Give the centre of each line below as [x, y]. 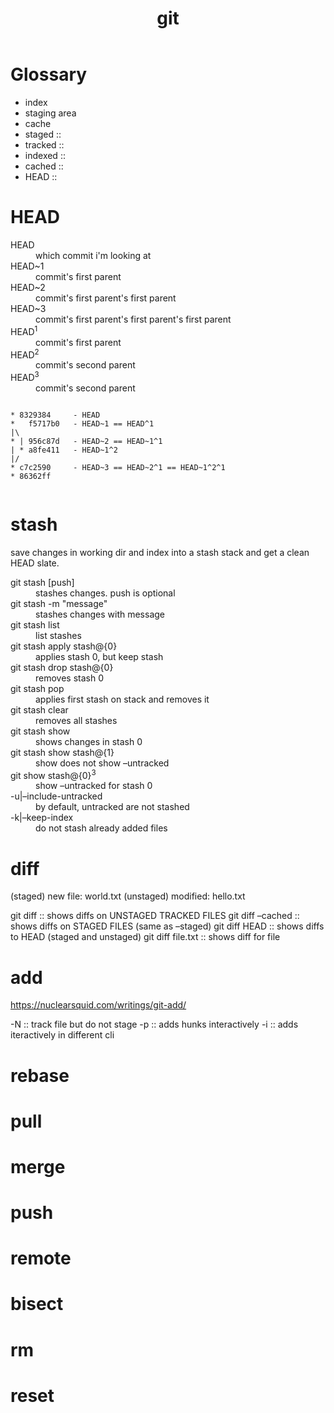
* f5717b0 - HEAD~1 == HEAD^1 [82, 423]
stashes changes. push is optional [105, 593]
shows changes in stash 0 [89, 741]
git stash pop [37, 688]
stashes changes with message [100, 614]
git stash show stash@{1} [62, 752]
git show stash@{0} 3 [53, 774]
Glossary [49, 74]
